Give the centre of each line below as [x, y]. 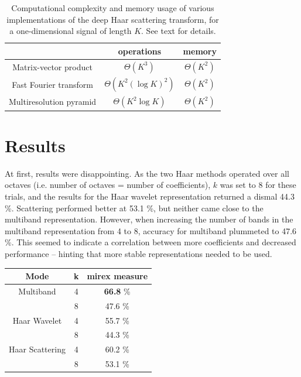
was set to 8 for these [258, 185]
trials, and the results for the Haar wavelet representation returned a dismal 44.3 [150, 196]
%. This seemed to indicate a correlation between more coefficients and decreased [150, 242]
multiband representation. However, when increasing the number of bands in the [149, 219]
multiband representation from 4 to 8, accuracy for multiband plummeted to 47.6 [151, 230]
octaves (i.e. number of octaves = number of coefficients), [108, 185]
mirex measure [117, 276]
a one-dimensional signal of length [71, 31]
